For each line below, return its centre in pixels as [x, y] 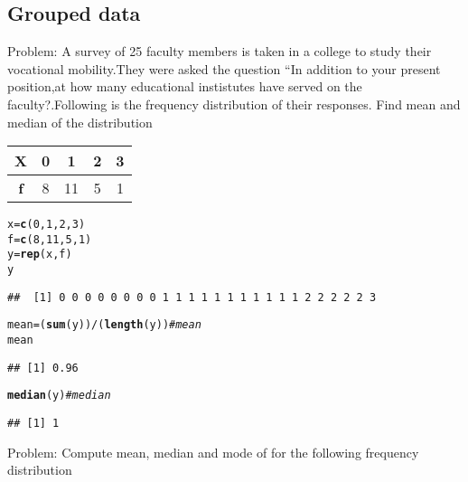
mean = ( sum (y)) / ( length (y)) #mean [104, 325]
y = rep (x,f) [40, 255]
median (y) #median [59, 396]
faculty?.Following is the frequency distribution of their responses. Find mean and [234, 104]
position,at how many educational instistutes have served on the [185, 86]
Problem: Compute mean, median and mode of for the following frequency [213, 452]
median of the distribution [80, 122]
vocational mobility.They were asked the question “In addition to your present [224, 68]
